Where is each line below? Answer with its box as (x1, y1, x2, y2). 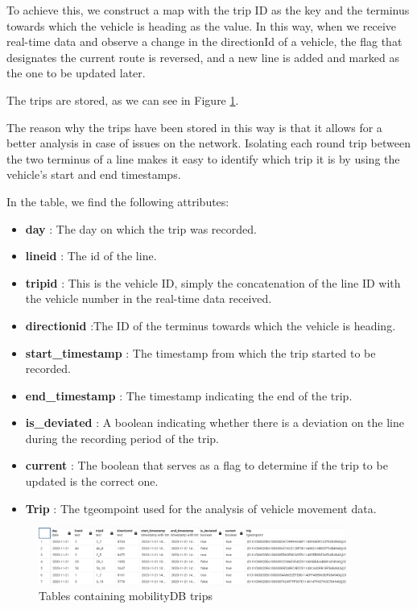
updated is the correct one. (25, 473, 159, 490)
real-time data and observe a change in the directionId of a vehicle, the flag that (6, 33, 403, 50)
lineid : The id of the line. (25, 247, 157, 264)
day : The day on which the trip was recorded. (25, 220, 257, 237)
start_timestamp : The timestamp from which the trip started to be (25, 344, 376, 361)
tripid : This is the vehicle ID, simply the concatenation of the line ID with (25, 274, 401, 291)
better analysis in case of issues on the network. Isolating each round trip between (6, 135, 411, 151)
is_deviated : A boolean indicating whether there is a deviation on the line (25, 414, 404, 431)
